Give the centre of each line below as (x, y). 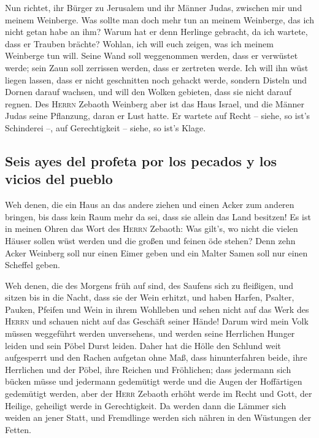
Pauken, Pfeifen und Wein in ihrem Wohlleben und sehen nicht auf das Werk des (157, 309)
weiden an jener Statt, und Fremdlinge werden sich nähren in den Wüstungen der (158, 417)
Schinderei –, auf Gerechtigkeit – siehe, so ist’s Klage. (106, 127)
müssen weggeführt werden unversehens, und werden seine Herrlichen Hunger (150, 333)
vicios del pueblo (59, 179)
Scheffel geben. (33, 265)
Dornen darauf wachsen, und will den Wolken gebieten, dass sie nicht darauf (148, 92)
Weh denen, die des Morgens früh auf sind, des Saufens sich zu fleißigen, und (149, 285)
